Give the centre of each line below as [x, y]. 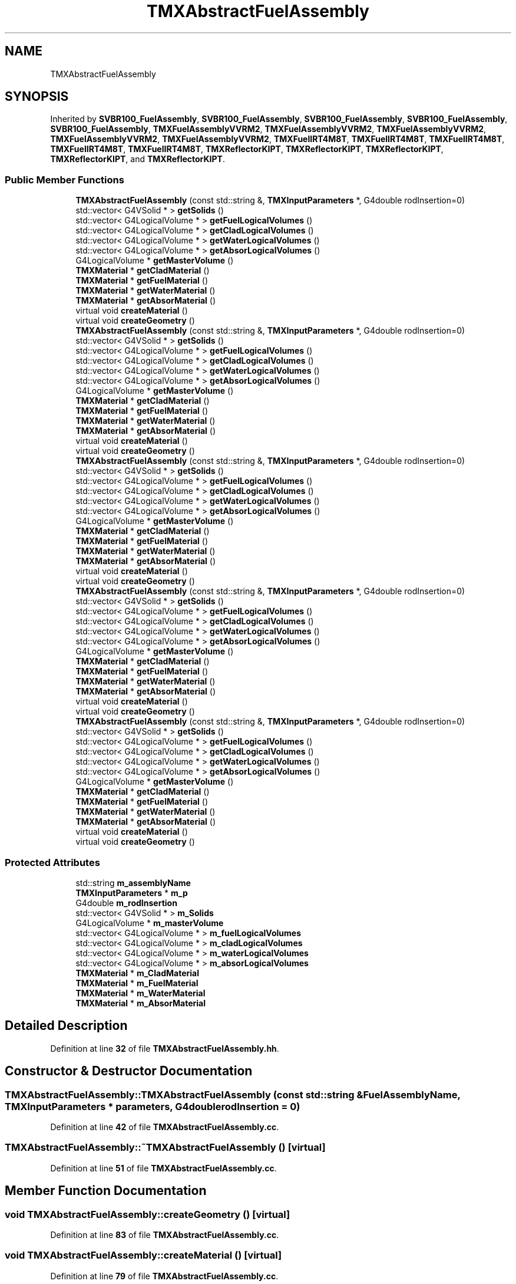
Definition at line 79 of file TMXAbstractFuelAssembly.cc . [164, 1276]
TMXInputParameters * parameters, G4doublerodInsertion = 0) [153, 1106]
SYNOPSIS [37, 97]
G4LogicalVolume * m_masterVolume [150, 923]
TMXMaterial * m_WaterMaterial [140, 993]
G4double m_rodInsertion [126, 903]
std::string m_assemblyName [133, 883]
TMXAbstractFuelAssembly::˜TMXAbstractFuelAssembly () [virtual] [165, 1148]
